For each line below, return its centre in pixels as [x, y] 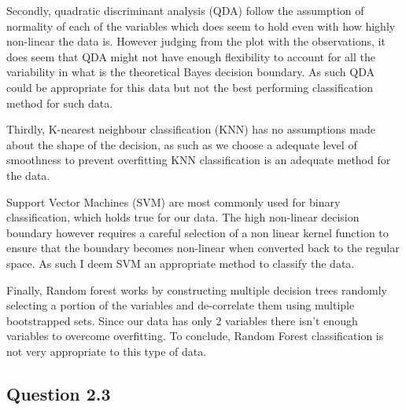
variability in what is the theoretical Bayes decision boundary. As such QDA [190, 72]
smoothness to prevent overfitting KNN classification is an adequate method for [199, 160]
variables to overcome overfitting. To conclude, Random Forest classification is [195, 336]
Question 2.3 [59, 393]
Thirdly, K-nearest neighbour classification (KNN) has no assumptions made [191, 129]
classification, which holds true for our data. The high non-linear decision [183, 217]
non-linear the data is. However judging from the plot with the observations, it [196, 41]
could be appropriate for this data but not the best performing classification [190, 87]
